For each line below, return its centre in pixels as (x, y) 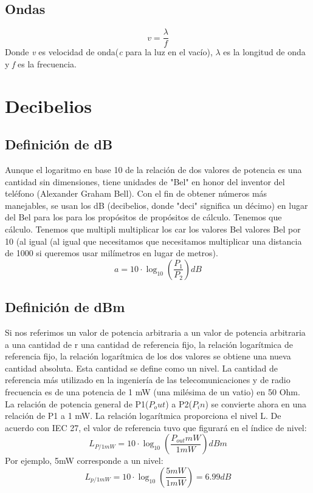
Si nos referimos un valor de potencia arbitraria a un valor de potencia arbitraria (155, 332)
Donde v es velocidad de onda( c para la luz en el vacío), (109, 52)
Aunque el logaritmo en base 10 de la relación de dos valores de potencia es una (153, 170)
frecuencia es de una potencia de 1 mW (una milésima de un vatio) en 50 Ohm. (153, 391)
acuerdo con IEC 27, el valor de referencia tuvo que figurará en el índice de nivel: (156, 427)
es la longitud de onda (264, 52)
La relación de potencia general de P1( (77, 403)
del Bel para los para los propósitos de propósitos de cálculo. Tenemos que (143, 217)
